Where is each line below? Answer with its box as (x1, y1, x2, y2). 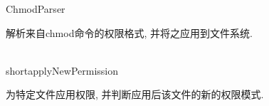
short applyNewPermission (6, 63, 119, 78)
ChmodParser (6, 1, 65, 16)
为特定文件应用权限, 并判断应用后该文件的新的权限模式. (6, 87, 264, 102)
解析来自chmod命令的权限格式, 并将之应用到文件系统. (6, 25, 253, 40)
